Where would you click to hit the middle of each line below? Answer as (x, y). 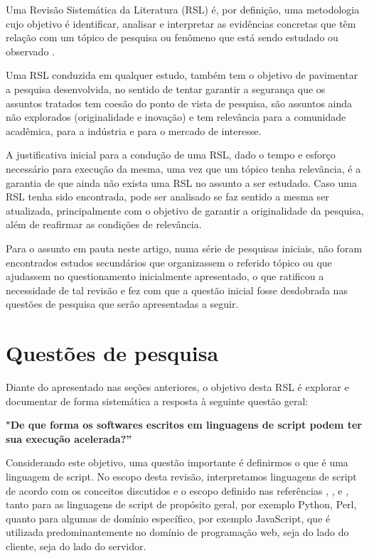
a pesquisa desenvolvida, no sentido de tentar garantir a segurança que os (166, 88)
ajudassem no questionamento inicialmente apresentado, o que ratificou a (165, 276)
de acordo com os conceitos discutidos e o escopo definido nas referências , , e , (177, 490)
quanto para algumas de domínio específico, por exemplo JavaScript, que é (168, 518)
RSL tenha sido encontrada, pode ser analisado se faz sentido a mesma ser (167, 197)
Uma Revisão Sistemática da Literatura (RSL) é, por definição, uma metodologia (183, 9)
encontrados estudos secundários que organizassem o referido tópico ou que (169, 262)
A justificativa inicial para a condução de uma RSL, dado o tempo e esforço (171, 155)
